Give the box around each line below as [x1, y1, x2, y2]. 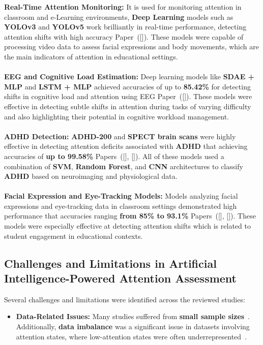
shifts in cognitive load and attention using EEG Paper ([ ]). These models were [4, 91, 252, 102]
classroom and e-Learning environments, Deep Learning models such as [4, 11, 233, 22]
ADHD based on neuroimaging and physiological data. [4, 171, 178, 181]
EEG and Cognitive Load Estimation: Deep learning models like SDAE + [4, 71, 255, 82]
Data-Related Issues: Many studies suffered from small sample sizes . [16, 311, 250, 322]
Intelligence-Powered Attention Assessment [4, 270, 237, 286]
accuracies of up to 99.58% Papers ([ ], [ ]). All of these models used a [4, 150, 224, 161]
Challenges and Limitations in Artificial [4, 255, 217, 271]
